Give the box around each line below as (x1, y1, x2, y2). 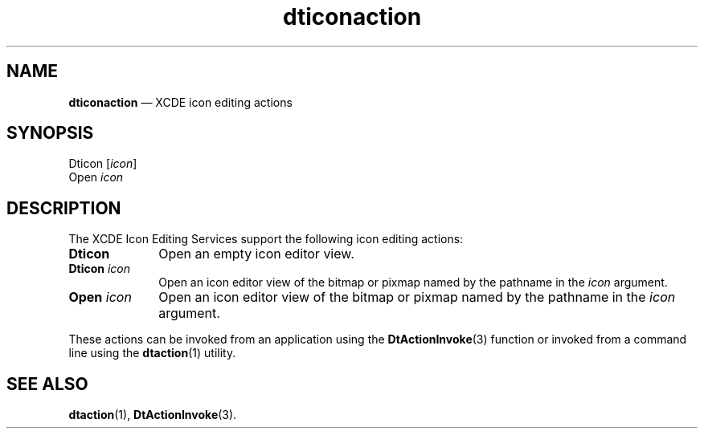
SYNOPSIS (6, 123, 94, 144)
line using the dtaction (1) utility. (68, 346, 236, 360)
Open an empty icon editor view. (158, 246, 354, 262)
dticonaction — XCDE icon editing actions (68, 95, 293, 109)
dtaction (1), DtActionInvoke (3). (68, 408, 237, 422)
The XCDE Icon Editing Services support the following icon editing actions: (68, 232, 464, 246)
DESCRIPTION (6, 197, 121, 218)
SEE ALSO (6, 373, 88, 394)
